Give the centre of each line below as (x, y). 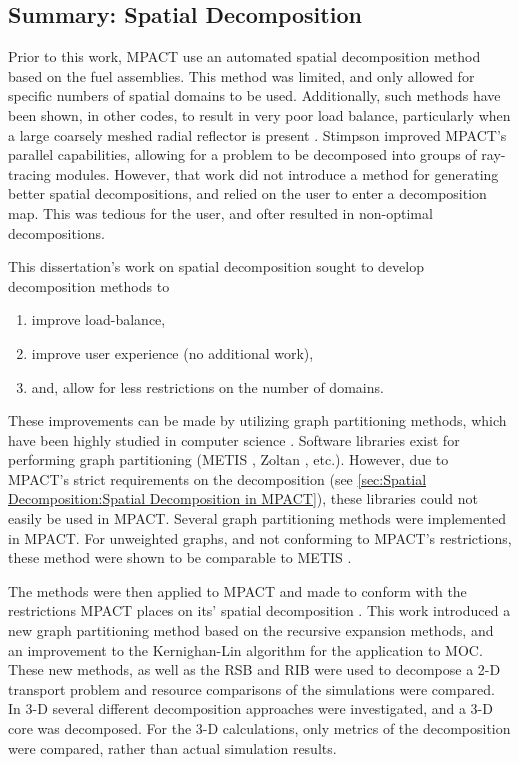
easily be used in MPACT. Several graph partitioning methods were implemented (257, 518)
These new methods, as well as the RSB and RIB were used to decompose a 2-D (254, 669)
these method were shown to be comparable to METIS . (180, 557)
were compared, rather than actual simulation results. (172, 747)
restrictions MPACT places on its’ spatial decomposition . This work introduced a (259, 610)
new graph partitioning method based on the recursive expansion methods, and (251, 630)
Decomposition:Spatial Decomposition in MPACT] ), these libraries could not (243, 498)
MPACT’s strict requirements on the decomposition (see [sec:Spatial (217, 478)
